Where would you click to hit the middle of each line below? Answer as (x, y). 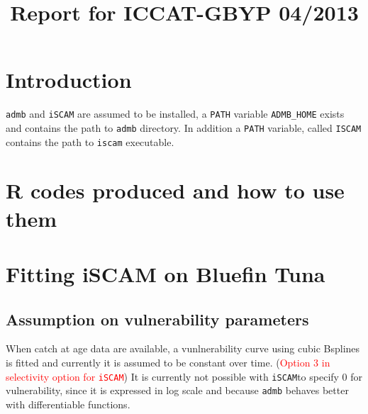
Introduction (69, 80)
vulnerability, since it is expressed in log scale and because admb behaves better (177, 390)
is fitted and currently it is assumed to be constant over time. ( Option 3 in (168, 363)
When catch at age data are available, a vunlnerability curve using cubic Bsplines (183, 348)
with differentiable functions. (68, 404)
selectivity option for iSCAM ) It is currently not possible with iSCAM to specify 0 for (184, 376)
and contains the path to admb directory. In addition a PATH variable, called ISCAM (184, 127)
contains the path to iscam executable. (90, 141)
